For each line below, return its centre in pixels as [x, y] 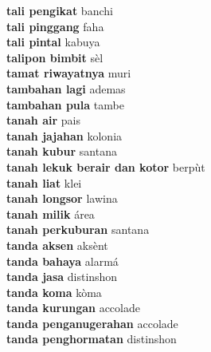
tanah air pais [43, 120]
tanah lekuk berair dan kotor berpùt [106, 166]
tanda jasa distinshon [62, 277]
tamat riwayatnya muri [69, 73]
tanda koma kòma [54, 292]
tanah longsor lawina [62, 198]
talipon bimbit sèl [55, 57]
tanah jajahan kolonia [64, 135]
